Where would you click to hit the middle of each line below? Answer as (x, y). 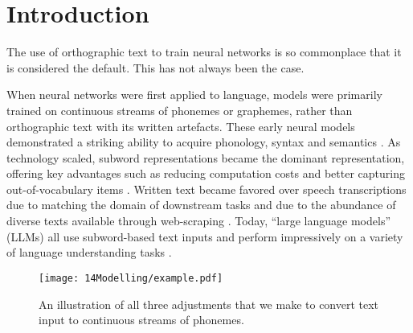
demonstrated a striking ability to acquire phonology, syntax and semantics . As (204, 142)
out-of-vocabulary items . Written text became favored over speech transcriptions (206, 189)
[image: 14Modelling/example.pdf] (131, 278)
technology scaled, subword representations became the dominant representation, (206, 157)
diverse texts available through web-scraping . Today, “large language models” (199, 221)
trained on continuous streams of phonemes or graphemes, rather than (180, 110)
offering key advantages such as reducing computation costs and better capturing (206, 173)
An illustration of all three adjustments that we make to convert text (209, 304)
